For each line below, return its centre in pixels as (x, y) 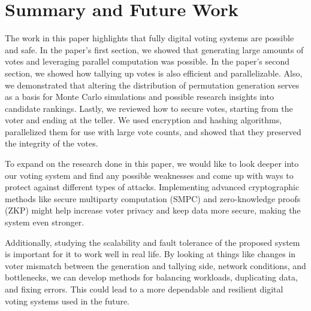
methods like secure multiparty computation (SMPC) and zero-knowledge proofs (153, 198)
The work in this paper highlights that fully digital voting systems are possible (150, 38)
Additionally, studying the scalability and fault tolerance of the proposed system (153, 242)
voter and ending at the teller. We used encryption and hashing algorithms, (144, 120)
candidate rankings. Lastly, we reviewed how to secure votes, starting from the (149, 108)
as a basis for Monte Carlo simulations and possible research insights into (139, 97)
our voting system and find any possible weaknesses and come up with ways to (149, 175)
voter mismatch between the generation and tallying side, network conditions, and (155, 265)
